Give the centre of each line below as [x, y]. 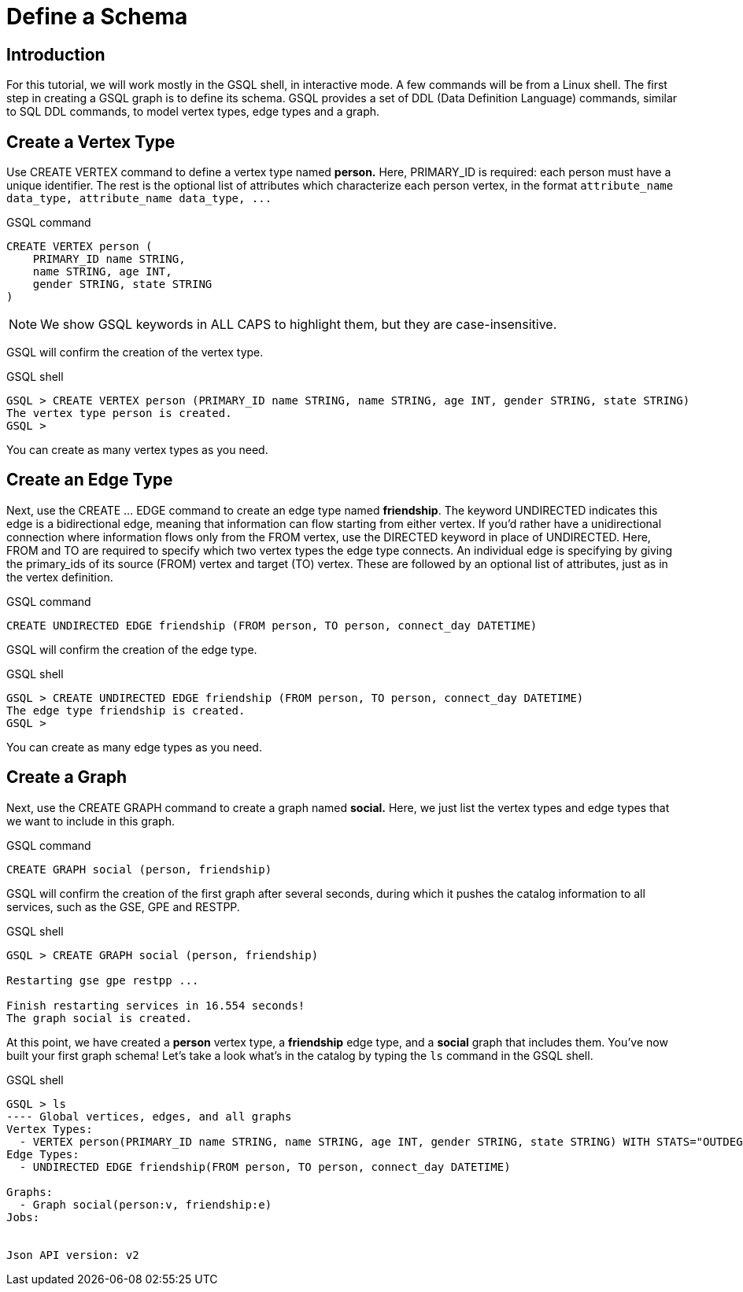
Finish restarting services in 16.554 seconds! [156, 1005]
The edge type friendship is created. [126, 710]
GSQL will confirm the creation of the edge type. [132, 649]
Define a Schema [97, 17]
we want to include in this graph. [91, 821]
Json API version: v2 [73, 1255]
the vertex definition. [60, 577]
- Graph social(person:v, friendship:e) [146, 1204]
